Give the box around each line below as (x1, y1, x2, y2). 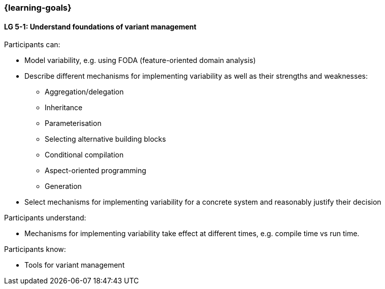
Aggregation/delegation (45, 87, 124, 97)
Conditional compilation (45, 150, 124, 159)
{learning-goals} (4, 3, 72, 13)
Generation (45, 182, 82, 191)
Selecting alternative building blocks (45, 135, 166, 144)
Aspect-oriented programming (45, 166, 146, 175)
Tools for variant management (24, 261, 125, 270)
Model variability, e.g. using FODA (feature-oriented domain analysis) (24, 56, 256, 65)
